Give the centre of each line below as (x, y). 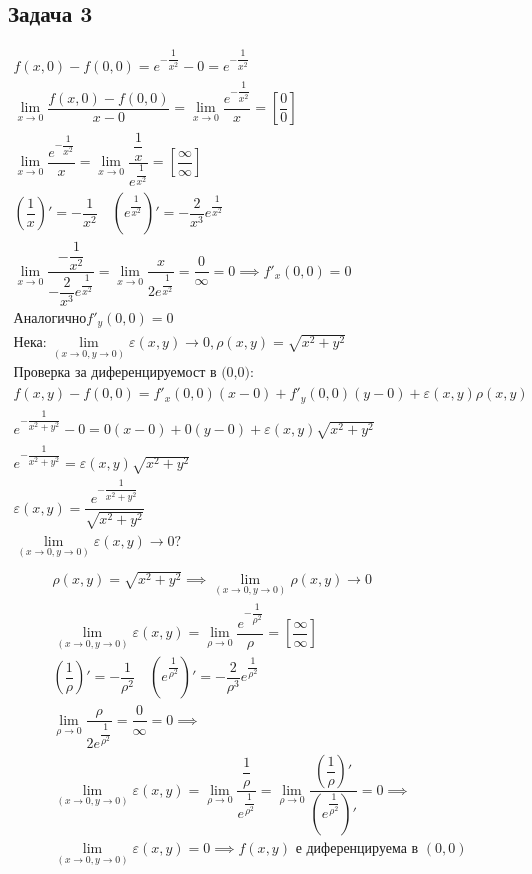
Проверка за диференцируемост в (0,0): (133, 373)
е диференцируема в (357, 849)
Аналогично (50, 318)
